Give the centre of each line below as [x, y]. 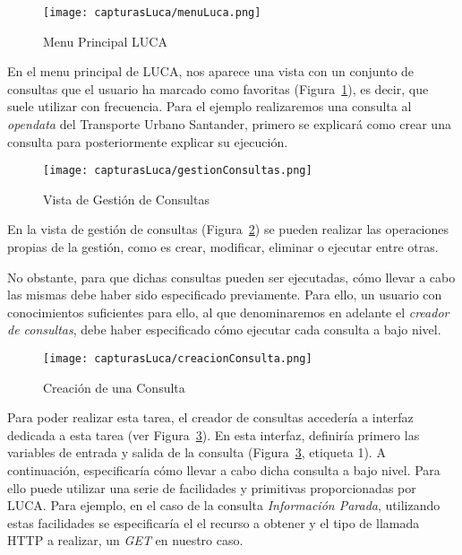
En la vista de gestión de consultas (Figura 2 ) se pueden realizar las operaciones [228, 229]
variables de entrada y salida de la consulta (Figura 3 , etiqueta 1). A [197, 452]
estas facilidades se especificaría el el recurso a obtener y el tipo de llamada [214, 522]
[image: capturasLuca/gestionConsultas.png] [178, 171]
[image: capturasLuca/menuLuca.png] [152, 13]
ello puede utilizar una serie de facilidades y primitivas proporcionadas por [212, 487]
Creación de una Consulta [114, 387]
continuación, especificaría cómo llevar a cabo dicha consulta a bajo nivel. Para [224, 470]
